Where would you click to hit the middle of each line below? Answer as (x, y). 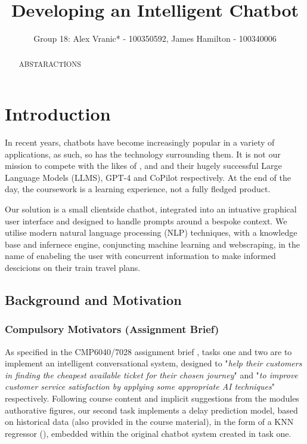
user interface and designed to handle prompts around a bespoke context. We (146, 221)
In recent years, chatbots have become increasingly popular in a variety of (140, 142)
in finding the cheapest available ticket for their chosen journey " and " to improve (151, 374)
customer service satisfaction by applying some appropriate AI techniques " (140, 386)
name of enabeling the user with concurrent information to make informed (140, 256)
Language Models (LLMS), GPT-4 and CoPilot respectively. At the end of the (148, 177)
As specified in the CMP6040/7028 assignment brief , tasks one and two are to (148, 351)
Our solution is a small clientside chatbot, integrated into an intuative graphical (151, 209)
